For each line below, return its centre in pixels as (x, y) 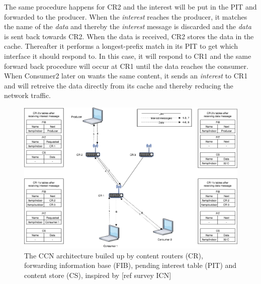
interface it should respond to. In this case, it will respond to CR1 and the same (128, 56)
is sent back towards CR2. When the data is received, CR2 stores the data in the (129, 36)
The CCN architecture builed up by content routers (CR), (114, 255)
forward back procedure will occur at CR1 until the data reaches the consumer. (126, 66)
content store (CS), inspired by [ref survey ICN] (98, 275)
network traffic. (28, 95)
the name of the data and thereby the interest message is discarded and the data (128, 26)
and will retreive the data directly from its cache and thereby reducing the (119, 85)
